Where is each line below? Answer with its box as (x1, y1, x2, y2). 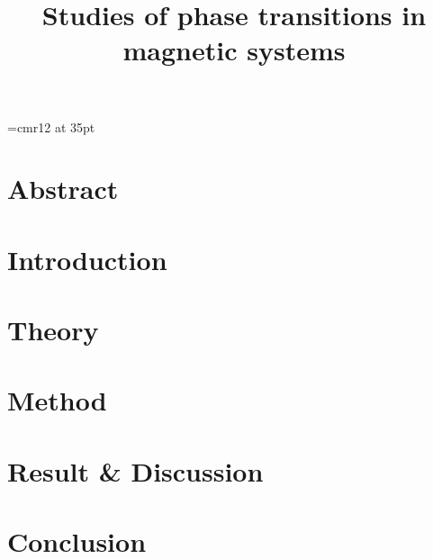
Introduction (7, 240, 167, 277)
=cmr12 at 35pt (7, 117, 95, 136)
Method (7, 382, 107, 419)
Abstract (7, 170, 119, 207)
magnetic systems (122, 32, 346, 68)
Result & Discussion (7, 452, 264, 489)
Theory (7, 311, 99, 348)
